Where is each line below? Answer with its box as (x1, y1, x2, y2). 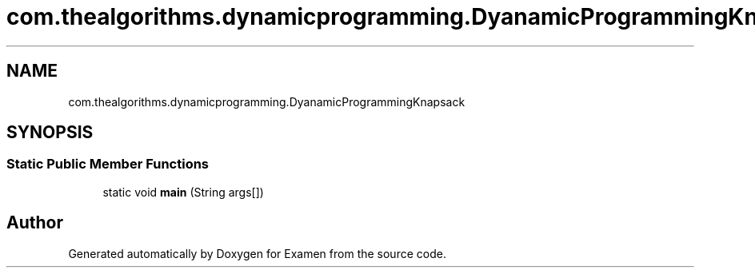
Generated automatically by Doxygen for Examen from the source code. (68, 246, 446, 260)
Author (6, 212, 63, 233)
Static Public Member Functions (6, 156, 210, 173)
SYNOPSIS (6, 122, 94, 143)
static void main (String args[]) (102, 185, 264, 199)
